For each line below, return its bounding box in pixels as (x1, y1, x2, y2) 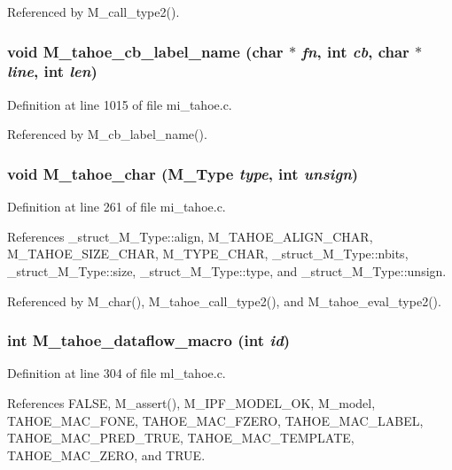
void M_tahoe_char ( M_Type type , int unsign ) (7, 162, 359, 184)
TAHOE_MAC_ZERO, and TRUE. (7, 445, 206, 464)
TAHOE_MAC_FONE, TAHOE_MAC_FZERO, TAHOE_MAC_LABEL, (7, 411, 424, 429)
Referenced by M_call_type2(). (7, 3, 180, 20)
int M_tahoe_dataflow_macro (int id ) (7, 329, 291, 351)
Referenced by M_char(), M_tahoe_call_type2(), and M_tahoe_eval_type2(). (7, 291, 441, 310)
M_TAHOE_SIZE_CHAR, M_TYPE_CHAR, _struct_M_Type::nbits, (7, 244, 409, 263)
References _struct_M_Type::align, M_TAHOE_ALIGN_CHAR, (7, 227, 373, 245)
